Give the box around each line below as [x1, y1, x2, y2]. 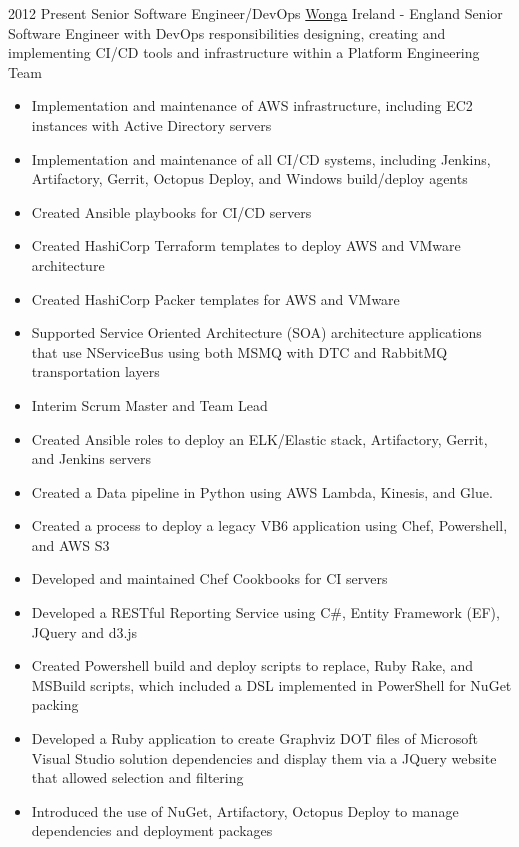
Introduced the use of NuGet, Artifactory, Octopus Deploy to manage [31, 800, 459, 821]
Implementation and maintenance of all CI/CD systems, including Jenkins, [31, 148, 491, 169]
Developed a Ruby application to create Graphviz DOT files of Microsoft [31, 728, 479, 749]
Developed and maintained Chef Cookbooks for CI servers [31, 568, 388, 589]
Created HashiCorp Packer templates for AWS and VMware [31, 288, 400, 309]
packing [31, 694, 79, 715]
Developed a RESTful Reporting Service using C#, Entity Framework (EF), [31, 602, 500, 623]
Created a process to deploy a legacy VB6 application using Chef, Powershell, [31, 515, 508, 536]
